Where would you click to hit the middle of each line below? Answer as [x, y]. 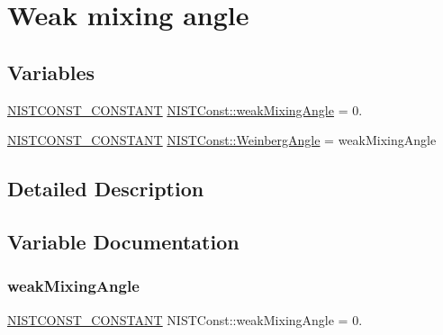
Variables [51, 72]
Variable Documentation [123, 241]
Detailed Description [106, 189]
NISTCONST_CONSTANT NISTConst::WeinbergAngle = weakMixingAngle [222, 140]
